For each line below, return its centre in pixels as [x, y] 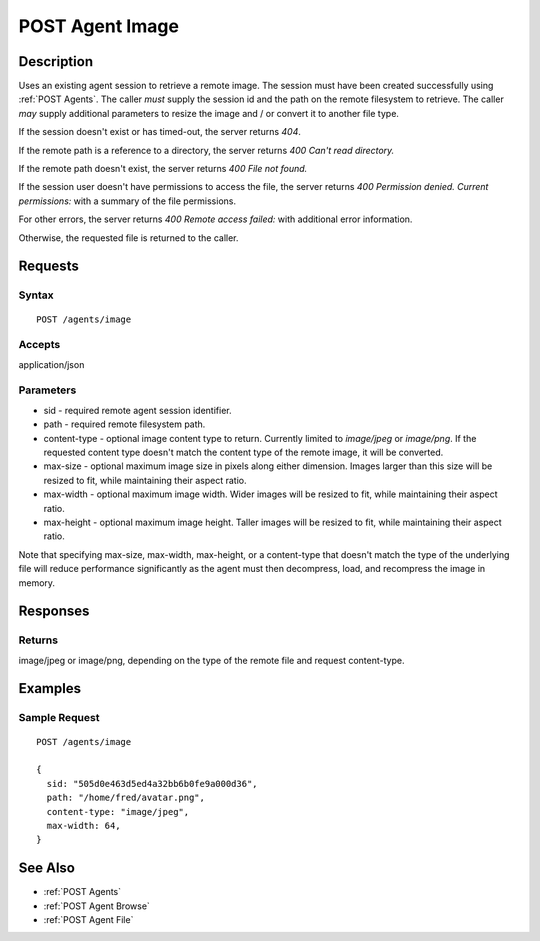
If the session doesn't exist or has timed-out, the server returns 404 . [160, 132]
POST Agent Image [99, 26]
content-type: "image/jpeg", [118, 811]
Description [56, 61]
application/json [51, 364]
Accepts [39, 345]
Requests [48, 266]
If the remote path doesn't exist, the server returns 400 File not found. [163, 169]
